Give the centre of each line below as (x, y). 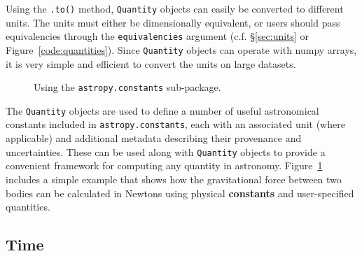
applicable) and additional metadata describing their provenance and (154, 138)
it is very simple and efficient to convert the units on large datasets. (151, 63)
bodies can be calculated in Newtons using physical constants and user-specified (180, 193)
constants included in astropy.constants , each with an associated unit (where (175, 124)
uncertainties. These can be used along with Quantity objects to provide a (166, 151)
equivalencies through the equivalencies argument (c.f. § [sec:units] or (158, 36)
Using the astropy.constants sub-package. (127, 87)
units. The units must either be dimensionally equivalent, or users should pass (173, 22)
